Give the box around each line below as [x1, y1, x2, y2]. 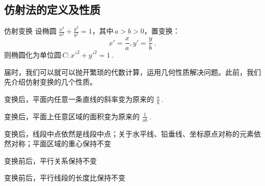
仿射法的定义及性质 [4, 2, 100, 17]
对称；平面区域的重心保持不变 [11, 138, 111, 149]
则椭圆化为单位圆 [4, 49, 61, 60]
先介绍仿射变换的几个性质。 [4, 76, 97, 87]
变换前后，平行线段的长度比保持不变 [4, 172, 125, 183]
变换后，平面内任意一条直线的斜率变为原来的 [4, 93, 154, 104]
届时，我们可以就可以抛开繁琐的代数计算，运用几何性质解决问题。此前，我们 [4, 66, 261, 77]
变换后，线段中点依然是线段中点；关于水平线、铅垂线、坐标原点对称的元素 [4, 128, 254, 139]
